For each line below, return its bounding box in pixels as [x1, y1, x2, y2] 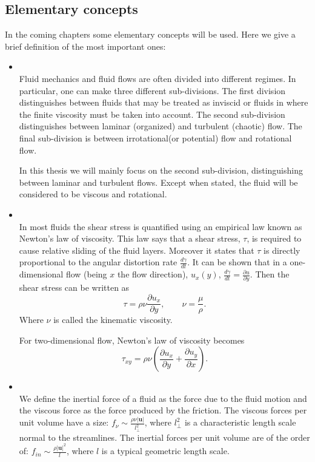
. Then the [250, 268, 290, 280]
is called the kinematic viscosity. [53, 313, 173, 326]
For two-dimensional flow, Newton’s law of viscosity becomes [19, 333, 245, 346]
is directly [264, 243, 300, 256]
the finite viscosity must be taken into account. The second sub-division [19, 107, 285, 120]
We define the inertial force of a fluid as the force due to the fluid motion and [19, 392, 307, 404]
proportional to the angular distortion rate [19, 256, 177, 268]
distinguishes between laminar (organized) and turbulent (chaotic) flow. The [19, 120, 302, 132]
